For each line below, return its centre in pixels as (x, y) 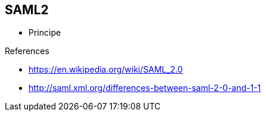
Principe (45, 33)
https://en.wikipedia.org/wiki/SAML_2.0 (106, 70)
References (27, 51)
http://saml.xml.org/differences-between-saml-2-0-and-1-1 (145, 88)
